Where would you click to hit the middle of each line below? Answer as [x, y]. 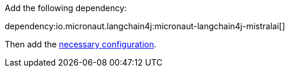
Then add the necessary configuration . [81, 44]
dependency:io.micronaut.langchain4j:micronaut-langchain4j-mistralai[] [145, 26]
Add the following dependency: [66, 8]
